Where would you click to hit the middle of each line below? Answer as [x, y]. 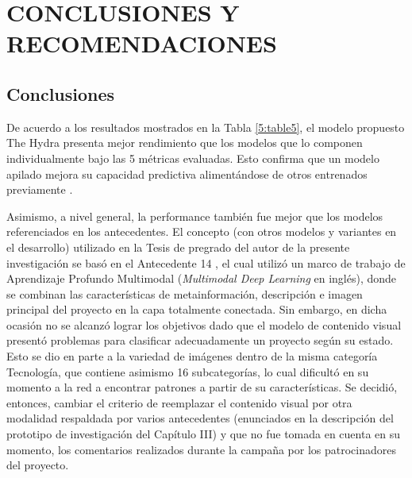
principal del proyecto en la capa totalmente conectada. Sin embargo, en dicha [197, 309]
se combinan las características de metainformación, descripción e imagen [185, 293]
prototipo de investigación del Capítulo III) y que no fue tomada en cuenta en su [204, 434]
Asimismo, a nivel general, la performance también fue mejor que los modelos [195, 216]
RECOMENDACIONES [142, 43]
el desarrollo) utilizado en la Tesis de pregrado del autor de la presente [178, 247]
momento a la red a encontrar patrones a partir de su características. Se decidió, [202, 387]
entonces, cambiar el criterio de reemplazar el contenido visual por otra [179, 402]
